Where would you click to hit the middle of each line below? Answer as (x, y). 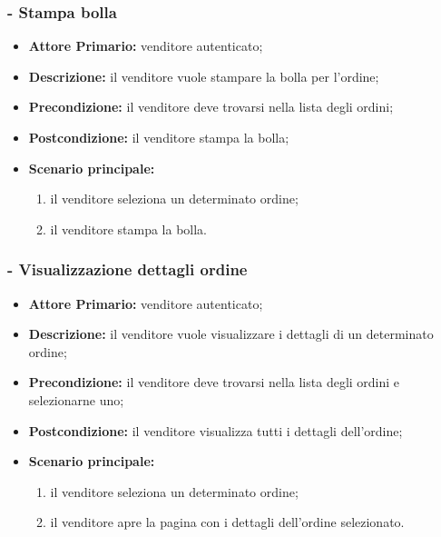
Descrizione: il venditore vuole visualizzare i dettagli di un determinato (231, 334)
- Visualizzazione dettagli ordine (127, 269)
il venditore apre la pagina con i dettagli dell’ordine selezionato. (227, 522)
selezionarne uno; (76, 399)
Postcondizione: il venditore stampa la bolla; (159, 137)
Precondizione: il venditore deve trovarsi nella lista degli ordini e (214, 382)
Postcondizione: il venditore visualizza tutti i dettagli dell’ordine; (216, 430)
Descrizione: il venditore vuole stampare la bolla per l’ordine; (204, 76)
